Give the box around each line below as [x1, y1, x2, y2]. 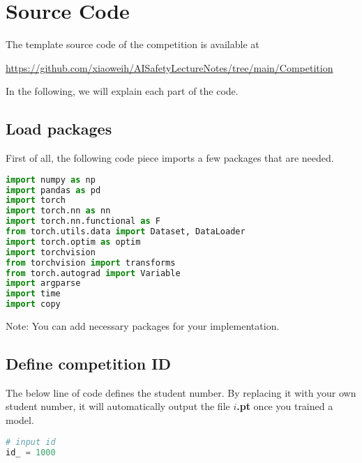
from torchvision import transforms [6, 257, 176, 268]
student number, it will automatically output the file [6, 399, 230, 413]
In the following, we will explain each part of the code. [6, 84, 239, 98]
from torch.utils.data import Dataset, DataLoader [6, 227, 246, 237]
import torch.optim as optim [6, 236, 141, 247]
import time [6, 289, 61, 299]
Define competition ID [6, 353, 172, 374]
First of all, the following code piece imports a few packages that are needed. [6, 151, 334, 165]
